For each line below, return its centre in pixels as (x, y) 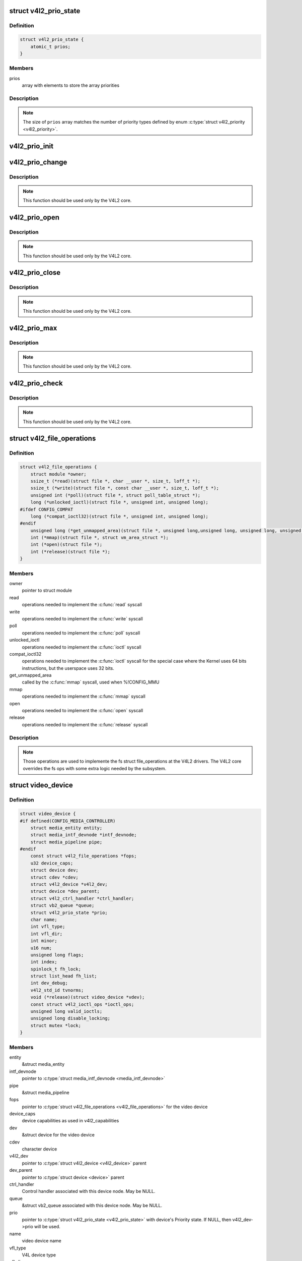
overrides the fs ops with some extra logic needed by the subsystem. (95, 768)
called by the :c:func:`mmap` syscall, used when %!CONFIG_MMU (91, 682)
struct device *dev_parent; (65, 891)
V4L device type (39, 1255)
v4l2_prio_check (36, 383)
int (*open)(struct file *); (66, 544)
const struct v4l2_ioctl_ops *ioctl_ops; (82, 1004)
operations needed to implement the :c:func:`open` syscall (83, 711)
